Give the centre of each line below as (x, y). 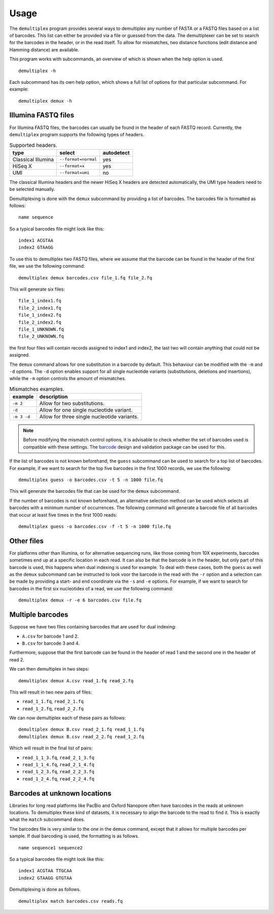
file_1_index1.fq (40, 301)
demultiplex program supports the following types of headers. (77, 134)
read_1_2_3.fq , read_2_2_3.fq (58, 772)
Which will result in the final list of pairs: (51, 748)
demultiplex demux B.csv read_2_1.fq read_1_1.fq (81, 730)
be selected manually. (32, 189)
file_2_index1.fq (40, 308)
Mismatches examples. (37, 389)
